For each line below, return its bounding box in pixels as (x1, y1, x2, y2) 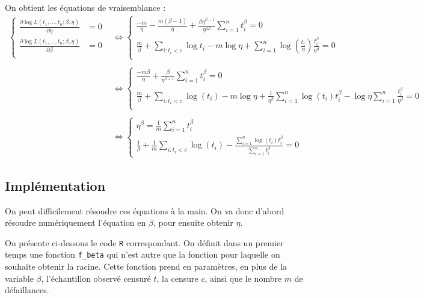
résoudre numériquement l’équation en (5, 216, 146, 229)
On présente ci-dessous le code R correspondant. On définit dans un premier (5, 236, 284, 249)
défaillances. (5, 284, 49, 296)
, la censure (156, 272, 198, 284)
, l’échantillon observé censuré (41, 272, 151, 284)
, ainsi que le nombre (204, 272, 282, 284)
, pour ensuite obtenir (153, 216, 233, 229)
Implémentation (5, 176, 106, 194)
